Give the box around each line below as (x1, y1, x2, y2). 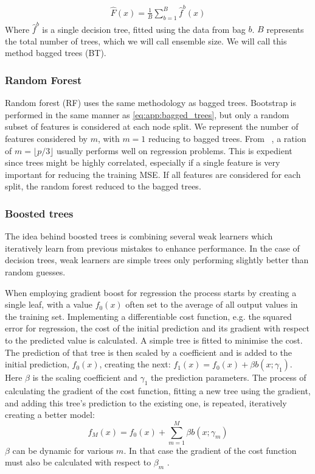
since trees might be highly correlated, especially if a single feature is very (5, 156, 280, 169)
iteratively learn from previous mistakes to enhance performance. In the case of (5, 241, 300, 254)
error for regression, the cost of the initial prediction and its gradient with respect (5, 322, 310, 334)
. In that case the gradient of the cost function (123, 444, 297, 456)
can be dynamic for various (12, 444, 114, 456)
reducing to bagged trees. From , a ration (148, 132, 306, 145)
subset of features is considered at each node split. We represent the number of (5, 120, 299, 133)
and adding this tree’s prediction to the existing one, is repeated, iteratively (5, 396, 287, 409)
